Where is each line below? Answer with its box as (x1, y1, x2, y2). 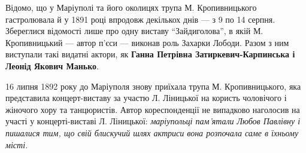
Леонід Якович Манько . (5, 59, 99, 72)
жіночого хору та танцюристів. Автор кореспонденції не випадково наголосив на (5, 103, 300, 115)
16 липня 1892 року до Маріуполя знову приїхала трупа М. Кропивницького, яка (5, 79, 301, 92)
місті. (5, 138, 28, 151)
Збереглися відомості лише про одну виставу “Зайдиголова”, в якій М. (5, 25, 263, 37)
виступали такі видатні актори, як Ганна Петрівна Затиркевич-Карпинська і (5, 48, 295, 60)
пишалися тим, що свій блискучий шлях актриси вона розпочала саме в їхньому (5, 126, 299, 139)
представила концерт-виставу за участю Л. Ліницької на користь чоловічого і (5, 91, 287, 104)
